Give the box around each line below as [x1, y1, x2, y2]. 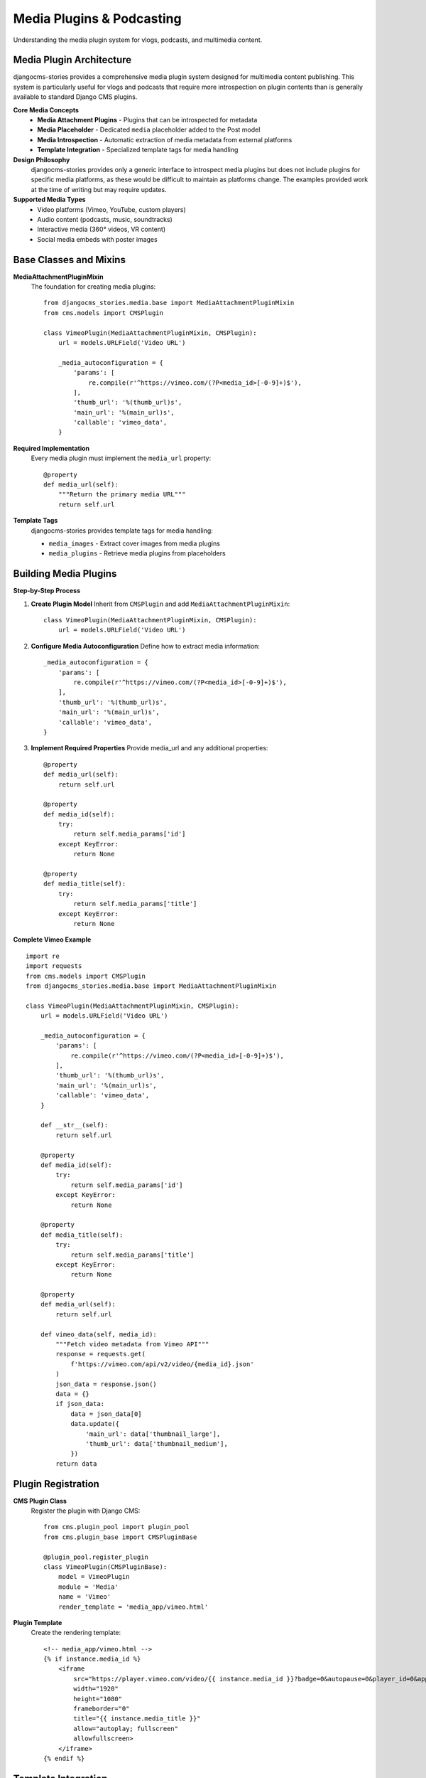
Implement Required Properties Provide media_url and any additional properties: [31, 744, 268, 752]
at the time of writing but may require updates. [31, 185, 167, 193]
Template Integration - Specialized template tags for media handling [37, 146, 239, 154]
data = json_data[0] [70, 1410, 142, 1418]
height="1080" [73, 1695, 123, 1703]
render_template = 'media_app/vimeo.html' [58, 1602, 209, 1611]
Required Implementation [13, 444, 90, 452]
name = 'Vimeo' [58, 1593, 111, 1601]
